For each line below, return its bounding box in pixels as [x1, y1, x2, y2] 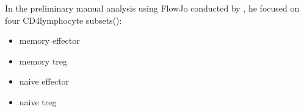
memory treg [19, 54, 68, 67]
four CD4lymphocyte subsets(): [5, 13, 122, 26]
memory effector [19, 34, 80, 47]
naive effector [19, 75, 70, 88]
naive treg [19, 95, 57, 108]
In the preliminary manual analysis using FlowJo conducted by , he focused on [5, 2, 300, 14]
